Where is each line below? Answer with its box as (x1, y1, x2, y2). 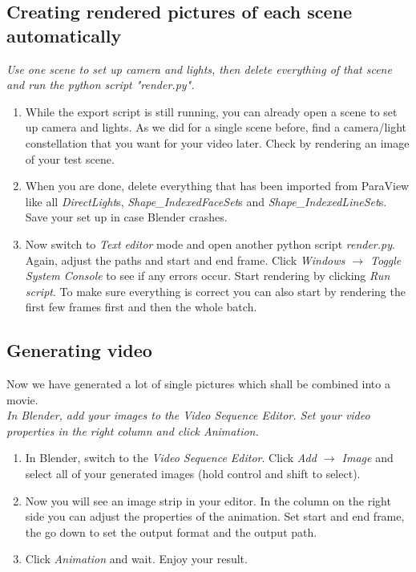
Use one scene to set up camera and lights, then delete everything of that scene (6, 60, 392, 77)
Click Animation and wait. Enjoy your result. (25, 550, 248, 567)
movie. (6, 391, 38, 408)
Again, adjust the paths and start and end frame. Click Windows (25, 251, 345, 268)
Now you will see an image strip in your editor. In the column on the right (25, 492, 391, 509)
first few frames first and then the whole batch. (25, 298, 257, 315)
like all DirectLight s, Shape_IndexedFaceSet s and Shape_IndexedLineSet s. (25, 193, 387, 209)
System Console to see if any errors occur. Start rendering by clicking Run (25, 267, 390, 284)
